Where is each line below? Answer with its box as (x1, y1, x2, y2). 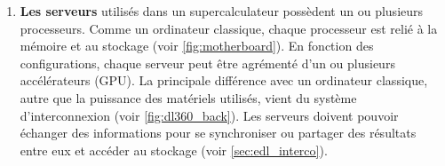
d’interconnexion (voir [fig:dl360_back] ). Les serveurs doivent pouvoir (20, 106, 399, 124)
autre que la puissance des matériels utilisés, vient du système (20, 88, 357, 107)
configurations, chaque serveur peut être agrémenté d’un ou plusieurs (20, 53, 395, 72)
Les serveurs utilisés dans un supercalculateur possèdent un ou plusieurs (20, 2, 424, 20)
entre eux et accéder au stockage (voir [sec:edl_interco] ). (20, 140, 328, 159)
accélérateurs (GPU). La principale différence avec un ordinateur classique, (20, 71, 428, 90)
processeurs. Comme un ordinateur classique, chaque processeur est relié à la (20, 19, 438, 37)
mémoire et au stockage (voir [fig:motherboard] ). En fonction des (20, 36, 374, 55)
